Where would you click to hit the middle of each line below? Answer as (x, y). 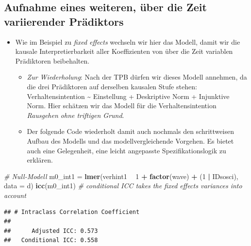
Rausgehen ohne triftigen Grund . (75, 115)
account (15, 195)
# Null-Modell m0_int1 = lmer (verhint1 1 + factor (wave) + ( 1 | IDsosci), (121, 176)
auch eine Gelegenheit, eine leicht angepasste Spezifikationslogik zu (126, 150)
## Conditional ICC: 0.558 (51, 240)
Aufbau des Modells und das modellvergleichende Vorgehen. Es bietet (130, 140)
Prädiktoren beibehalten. (52, 60)
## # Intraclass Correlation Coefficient (72, 212)
